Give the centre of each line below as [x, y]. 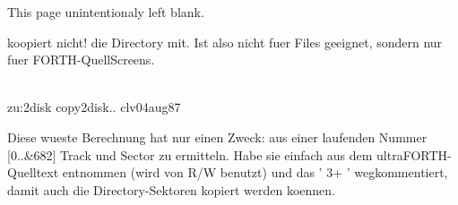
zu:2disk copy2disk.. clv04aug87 [94, 107]
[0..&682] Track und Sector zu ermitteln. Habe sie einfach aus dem [190, 154]
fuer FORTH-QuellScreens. [81, 60]
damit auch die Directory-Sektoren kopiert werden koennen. [171, 189]
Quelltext [33, 172]
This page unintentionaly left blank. [106, 12]
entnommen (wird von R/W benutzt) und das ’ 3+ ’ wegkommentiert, [255, 172]
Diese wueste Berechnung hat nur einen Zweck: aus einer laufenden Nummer [217, 137]
